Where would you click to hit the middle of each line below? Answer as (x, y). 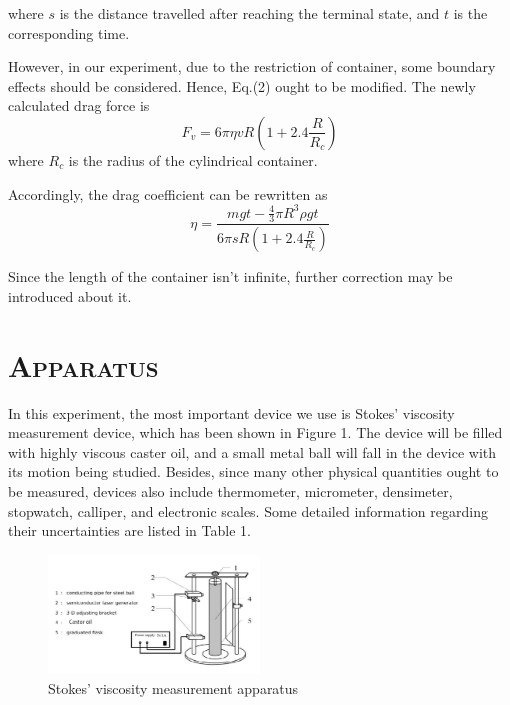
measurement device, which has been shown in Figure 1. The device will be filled (255, 432)
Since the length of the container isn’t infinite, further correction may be (230, 276)
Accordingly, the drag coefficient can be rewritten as (168, 193)
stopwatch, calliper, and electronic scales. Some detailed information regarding (248, 510)
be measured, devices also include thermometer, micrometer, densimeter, (230, 491)
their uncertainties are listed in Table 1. (129, 530)
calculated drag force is (79, 105)
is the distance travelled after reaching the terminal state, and (249, 13)
